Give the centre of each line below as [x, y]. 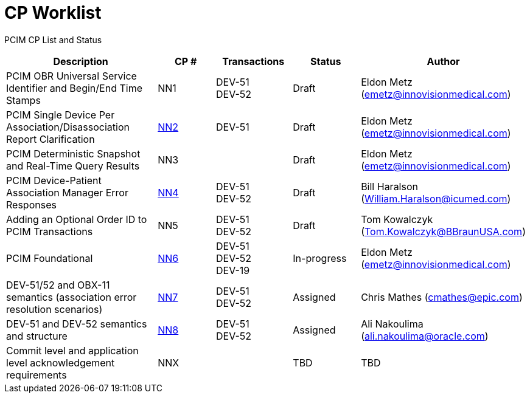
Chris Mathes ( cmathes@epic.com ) [442, 297]
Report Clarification [51, 139]
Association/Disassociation [68, 127]
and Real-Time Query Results [73, 166]
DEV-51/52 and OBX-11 [58, 285]
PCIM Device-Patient [54, 180]
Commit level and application [72, 350]
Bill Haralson [389, 186]
